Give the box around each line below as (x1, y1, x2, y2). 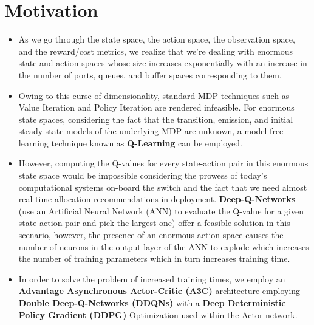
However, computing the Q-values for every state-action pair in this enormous (18, 157, 309, 169)
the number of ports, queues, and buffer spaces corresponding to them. (18, 68, 282, 81)
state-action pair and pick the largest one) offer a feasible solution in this (18, 216, 290, 229)
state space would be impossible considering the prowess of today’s (18, 169, 267, 182)
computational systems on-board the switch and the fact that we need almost (18, 180, 307, 193)
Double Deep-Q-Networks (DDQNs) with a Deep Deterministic (18, 296, 286, 309)
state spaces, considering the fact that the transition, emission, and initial (18, 112, 293, 125)
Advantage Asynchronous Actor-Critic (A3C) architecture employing (18, 284, 301, 297)
